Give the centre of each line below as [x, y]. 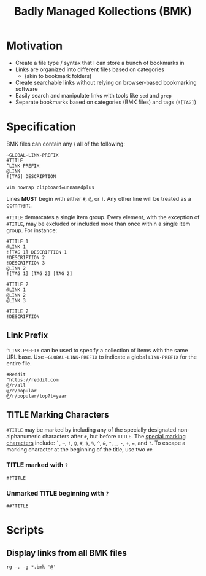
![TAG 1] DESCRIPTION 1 [37, 252]
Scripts [25, 530]
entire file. [19, 363]
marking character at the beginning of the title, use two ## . [80, 449]
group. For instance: [32, 230]
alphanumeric [24, 436]
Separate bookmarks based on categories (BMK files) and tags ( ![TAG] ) [106, 102]
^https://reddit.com [33, 380]
